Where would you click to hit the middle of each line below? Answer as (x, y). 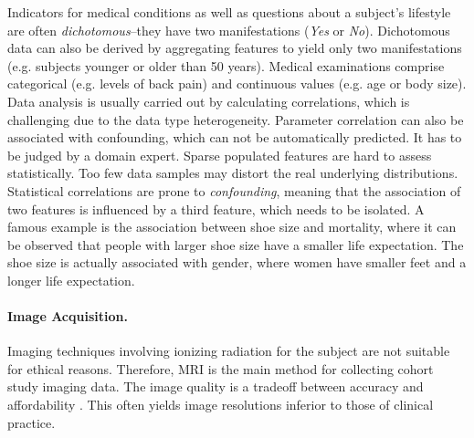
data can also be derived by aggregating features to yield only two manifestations (235, 48)
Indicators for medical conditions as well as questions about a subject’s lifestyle (229, 12)
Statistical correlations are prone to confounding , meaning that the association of (234, 190)
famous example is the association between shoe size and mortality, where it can (232, 227)
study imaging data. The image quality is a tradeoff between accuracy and (216, 386)
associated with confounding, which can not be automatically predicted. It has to (235, 137)
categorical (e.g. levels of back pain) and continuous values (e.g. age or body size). (237, 83)
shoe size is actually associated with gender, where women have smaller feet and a (237, 262)
